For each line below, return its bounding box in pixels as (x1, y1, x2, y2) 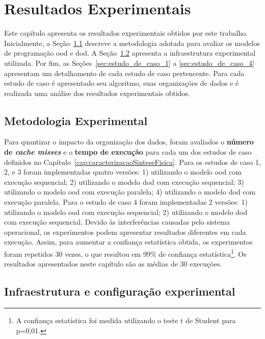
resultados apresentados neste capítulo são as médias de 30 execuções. (4, 258, 222, 269)
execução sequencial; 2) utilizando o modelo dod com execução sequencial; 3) (4, 176, 244, 187)
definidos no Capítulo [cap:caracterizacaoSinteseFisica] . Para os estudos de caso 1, (4, 156, 261, 167)
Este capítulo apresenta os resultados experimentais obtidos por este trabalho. (4, 28, 248, 38)
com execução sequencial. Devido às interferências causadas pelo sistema (4, 216, 230, 227)
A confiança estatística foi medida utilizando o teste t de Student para (16, 315, 236, 326)
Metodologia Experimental (4, 112, 148, 128)
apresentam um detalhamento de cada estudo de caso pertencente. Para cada (4, 67, 245, 78)
